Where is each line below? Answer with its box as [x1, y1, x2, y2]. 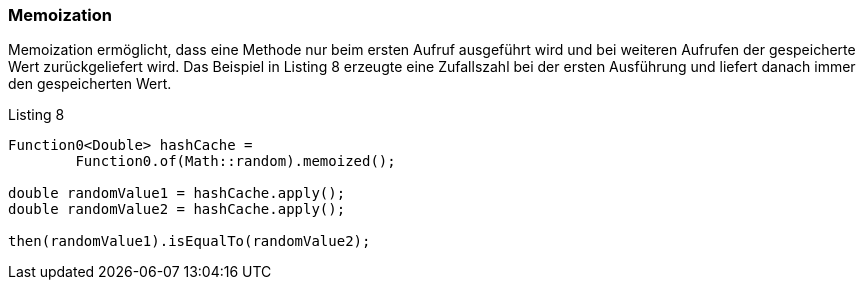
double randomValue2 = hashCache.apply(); [8, 201, 346, 218]
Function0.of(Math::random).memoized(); [75, 153, 396, 170]
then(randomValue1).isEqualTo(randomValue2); [8, 233, 371, 250]
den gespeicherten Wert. [8, 75, 172, 93]
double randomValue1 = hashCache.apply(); [8, 185, 346, 202]
